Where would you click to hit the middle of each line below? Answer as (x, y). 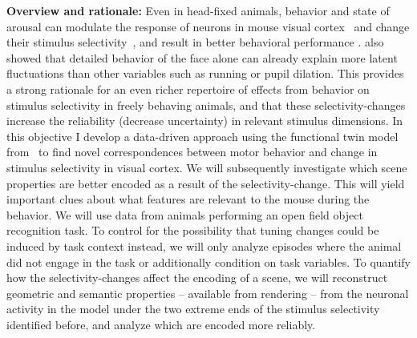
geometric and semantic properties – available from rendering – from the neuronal (208, 293)
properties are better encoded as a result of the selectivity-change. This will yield (206, 183)
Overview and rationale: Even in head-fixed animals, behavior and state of (198, 10)
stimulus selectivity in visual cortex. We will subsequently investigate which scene (207, 167)
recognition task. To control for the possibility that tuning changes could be (193, 230)
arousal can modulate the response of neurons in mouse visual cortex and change (208, 26)
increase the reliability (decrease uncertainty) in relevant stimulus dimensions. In (205, 121)
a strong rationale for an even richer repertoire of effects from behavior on (188, 89)
